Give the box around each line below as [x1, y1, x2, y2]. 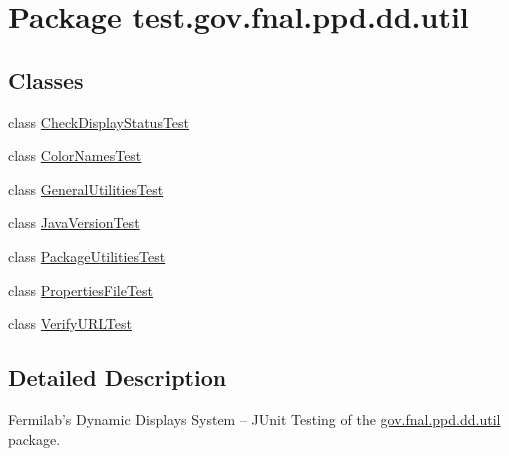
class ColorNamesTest [8, 145, 142, 166]
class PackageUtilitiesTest [8, 245, 166, 266]
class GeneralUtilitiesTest [8, 178, 164, 199]
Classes [8, 64, 84, 95]
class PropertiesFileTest [8, 279, 154, 300]
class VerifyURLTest [8, 313, 132, 334]
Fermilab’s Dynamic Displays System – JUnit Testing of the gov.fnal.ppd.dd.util [8, 408, 501, 429]
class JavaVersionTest [8, 212, 140, 233]
